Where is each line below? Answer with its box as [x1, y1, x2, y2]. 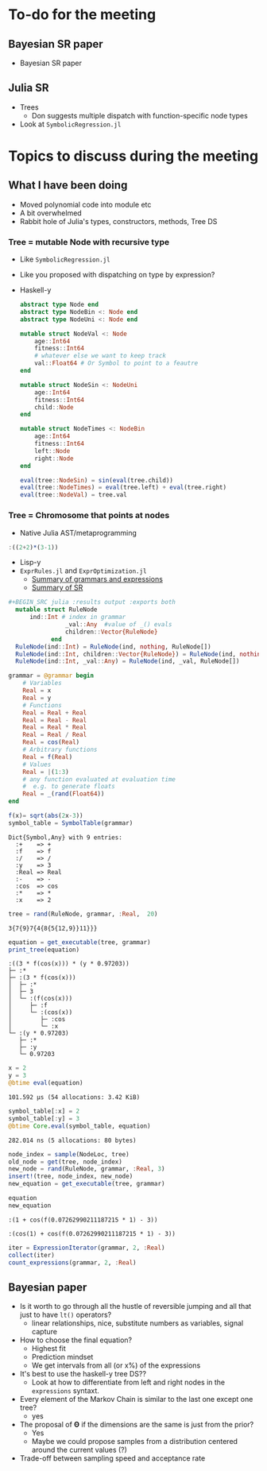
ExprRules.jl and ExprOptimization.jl [19, 566, 147, 575]
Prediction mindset [31, 1353, 94, 1362]
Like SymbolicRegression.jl [19, 254, 110, 264]
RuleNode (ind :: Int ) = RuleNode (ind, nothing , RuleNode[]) [15, 642, 212, 651]
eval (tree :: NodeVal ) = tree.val [19, 491, 127, 499]
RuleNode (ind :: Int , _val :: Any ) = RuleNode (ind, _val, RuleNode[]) [15, 657, 240, 665]
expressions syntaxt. [31, 1386, 99, 1396]
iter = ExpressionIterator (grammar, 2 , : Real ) [8, 1244, 165, 1252]
